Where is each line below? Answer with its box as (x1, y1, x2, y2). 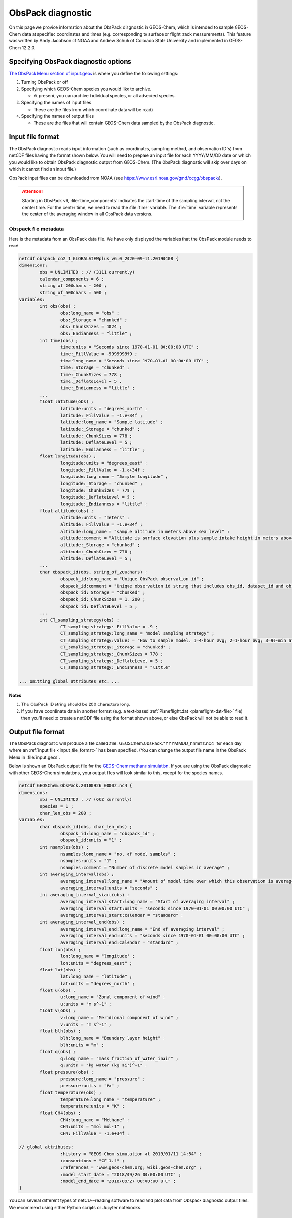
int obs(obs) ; (39, 304, 76, 309)
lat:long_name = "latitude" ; (60, 974, 132, 979)
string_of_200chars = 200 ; (39, 283, 107, 288)
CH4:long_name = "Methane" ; (60, 1117, 130, 1123)
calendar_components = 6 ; (39, 276, 104, 282)
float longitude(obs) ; (39, 454, 97, 459)
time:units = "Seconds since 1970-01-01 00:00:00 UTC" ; (60, 344, 199, 350)
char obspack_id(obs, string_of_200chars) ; (39, 569, 148, 575)
